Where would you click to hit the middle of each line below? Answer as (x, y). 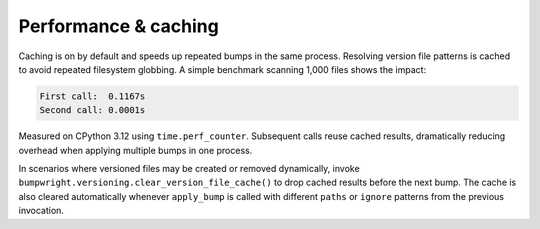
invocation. (41, 211)
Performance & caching (118, 26)
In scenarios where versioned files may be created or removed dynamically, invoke (189, 169)
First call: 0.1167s (92, 96)
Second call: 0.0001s (92, 110)
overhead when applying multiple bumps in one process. (135, 150)
